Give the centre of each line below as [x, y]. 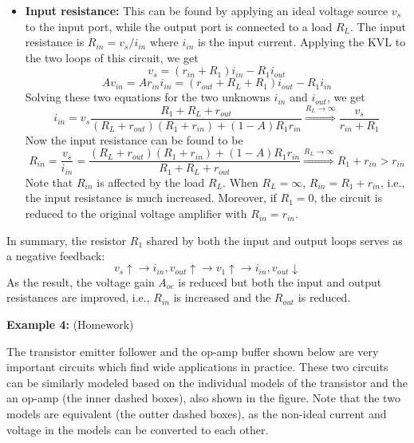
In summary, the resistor [67, 240]
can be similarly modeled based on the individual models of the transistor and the [207, 382]
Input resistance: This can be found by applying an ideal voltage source [207, 10]
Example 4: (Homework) [70, 324]
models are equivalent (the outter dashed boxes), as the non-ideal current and [197, 413]
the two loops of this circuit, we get [112, 57]
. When [241, 182]
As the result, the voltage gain [81, 281]
